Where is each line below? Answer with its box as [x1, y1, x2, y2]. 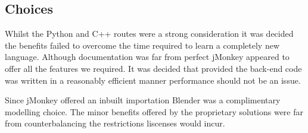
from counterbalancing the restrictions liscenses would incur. [5, 117, 225, 129]
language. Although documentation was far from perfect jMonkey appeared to [5, 50, 290, 63]
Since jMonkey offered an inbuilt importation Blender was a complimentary [5, 94, 281, 106]
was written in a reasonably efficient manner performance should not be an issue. [5, 74, 301, 86]
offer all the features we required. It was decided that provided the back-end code [5, 62, 302, 74]
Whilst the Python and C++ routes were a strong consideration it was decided [5, 27, 294, 40]
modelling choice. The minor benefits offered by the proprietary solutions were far [5, 105, 304, 118]
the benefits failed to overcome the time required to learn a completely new [5, 39, 280, 51]
